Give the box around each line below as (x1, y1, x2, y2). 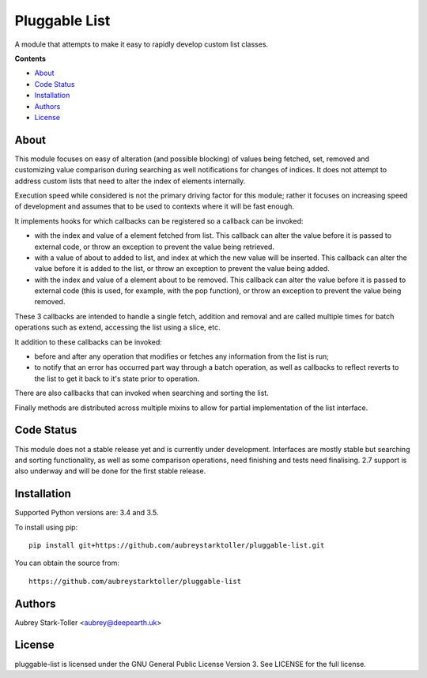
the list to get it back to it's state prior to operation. (34, 374, 200, 383)
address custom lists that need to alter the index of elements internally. (14, 176, 246, 186)
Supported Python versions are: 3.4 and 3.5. (14, 508, 159, 518)
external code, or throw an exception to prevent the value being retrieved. (34, 242, 274, 251)
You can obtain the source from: (14, 558, 120, 568)
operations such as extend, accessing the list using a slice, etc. (14, 322, 221, 332)
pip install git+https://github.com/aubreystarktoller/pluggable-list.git (28, 541, 325, 549)
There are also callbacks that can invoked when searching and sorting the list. (14, 388, 269, 398)
